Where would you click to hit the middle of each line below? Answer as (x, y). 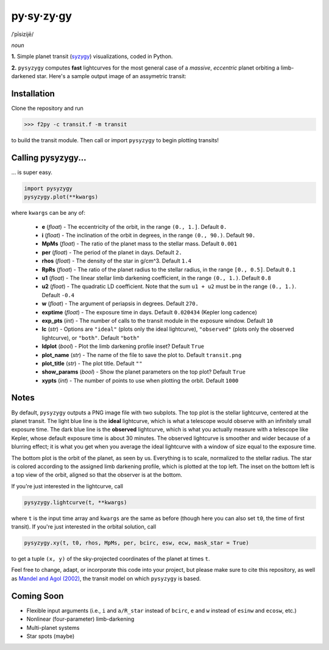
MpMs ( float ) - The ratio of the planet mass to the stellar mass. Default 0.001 (140, 244)
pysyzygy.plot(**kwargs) (61, 197)
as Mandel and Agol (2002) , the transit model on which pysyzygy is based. (106, 578)
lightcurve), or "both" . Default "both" (91, 338)
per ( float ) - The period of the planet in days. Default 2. (112, 252)
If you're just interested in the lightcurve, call (67, 486)
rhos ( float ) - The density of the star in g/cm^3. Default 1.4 (117, 261)
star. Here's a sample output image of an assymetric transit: (112, 76)
